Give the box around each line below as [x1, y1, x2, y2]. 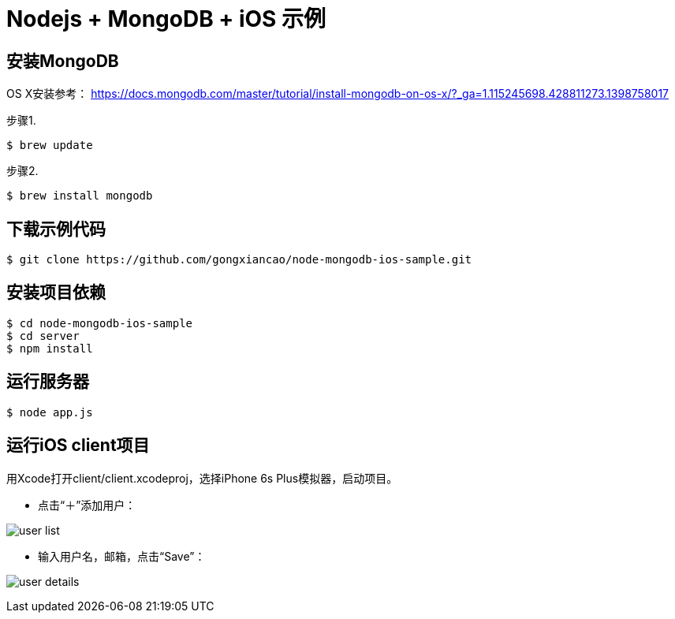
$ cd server [6, 329, 80, 342]
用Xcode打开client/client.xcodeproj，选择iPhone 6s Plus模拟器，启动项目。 [6, 471, 398, 485]
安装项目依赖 [6, 282, 106, 303]
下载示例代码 [6, 218, 106, 239]
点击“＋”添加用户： [38, 498, 136, 512]
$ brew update [6, 139, 93, 152]
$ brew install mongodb [6, 189, 153, 203]
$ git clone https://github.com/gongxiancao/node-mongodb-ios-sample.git [6, 253, 472, 267]
